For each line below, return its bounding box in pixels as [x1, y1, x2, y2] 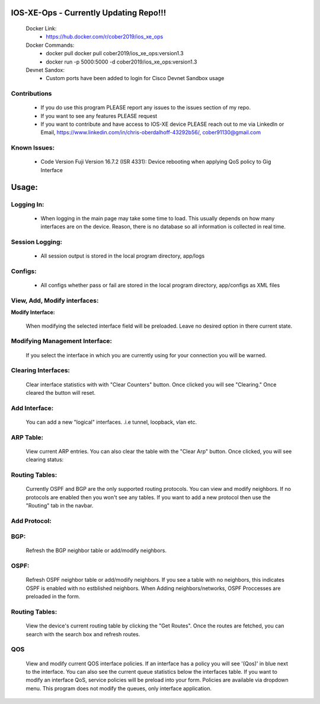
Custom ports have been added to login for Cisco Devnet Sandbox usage [46, 75, 225, 82]
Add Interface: [11, 404, 54, 412]
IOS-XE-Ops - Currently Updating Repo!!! [11, 8, 167, 18]
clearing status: [25, 456, 64, 463]
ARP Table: [11, 433, 44, 442]
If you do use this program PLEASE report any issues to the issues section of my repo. [40, 104, 251, 111]
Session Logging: [11, 237, 62, 246]
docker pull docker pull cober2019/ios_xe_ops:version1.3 [46, 50, 184, 57]
